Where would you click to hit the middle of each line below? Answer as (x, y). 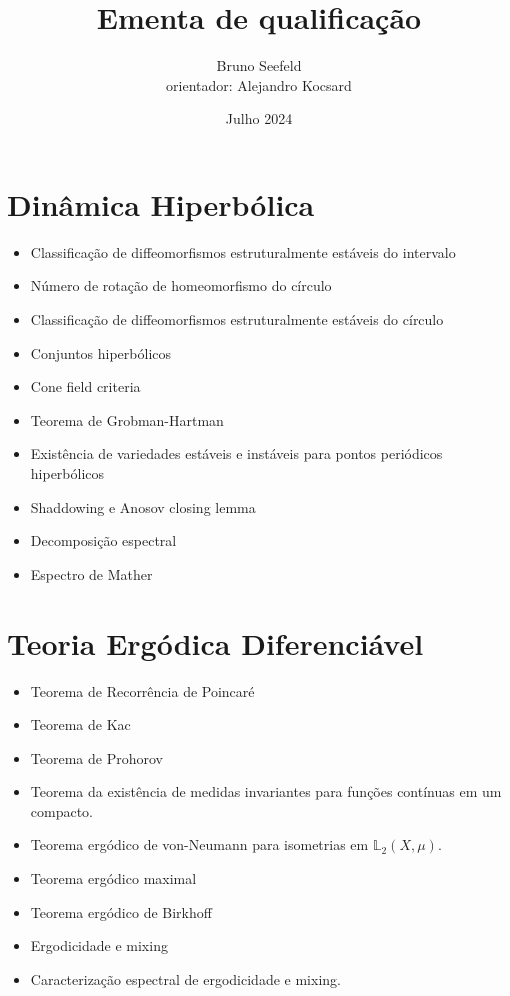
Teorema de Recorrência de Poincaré (142, 690)
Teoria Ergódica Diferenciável (215, 642)
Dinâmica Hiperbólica (161, 203)
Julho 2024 (259, 118)
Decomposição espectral (103, 540)
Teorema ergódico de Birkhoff (121, 911)
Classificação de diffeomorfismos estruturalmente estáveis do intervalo (243, 251)
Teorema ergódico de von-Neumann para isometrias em (199, 844)
